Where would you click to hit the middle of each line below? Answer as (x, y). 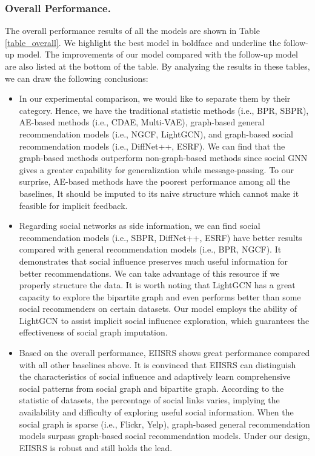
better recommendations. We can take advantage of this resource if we (149, 273)
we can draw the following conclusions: (77, 78)
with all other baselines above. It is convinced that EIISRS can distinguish (157, 364)
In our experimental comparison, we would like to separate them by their (155, 98)
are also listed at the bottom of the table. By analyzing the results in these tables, (157, 66)
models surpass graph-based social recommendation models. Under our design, (164, 436)
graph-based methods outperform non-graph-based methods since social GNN (163, 158)
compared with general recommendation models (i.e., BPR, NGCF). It (150, 249)
